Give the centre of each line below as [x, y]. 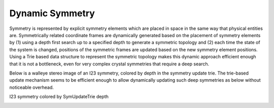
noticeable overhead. [32, 87]
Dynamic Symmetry [52, 13]
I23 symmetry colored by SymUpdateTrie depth [59, 97]
